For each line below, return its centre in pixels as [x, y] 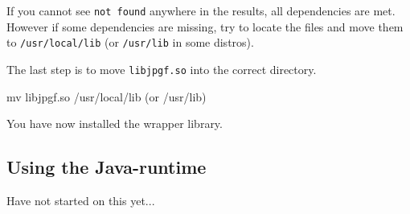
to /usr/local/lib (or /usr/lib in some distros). [130, 42]
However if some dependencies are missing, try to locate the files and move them [205, 26]
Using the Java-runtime [107, 167]
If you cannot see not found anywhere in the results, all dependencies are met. [201, 10]
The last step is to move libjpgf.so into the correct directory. [162, 69]
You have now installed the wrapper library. [115, 123]
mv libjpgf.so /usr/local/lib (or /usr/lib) [107, 96]
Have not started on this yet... [81, 200]
